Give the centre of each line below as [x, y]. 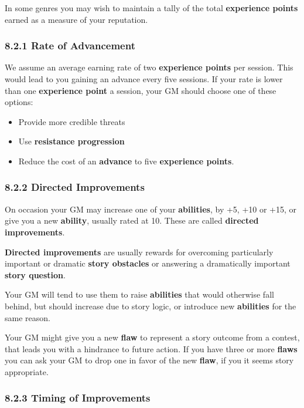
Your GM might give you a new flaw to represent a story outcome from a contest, [152, 337]
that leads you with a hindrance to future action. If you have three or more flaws [151, 348]
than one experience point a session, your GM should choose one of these [141, 90]
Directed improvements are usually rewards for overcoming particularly [139, 252]
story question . [35, 274]
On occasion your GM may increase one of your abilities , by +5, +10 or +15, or [151, 209]
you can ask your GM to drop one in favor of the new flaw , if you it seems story [149, 360]
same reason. [28, 317]
